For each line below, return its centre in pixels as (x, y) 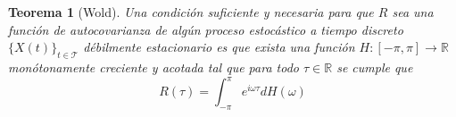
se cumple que (375, 67)
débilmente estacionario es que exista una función (219, 47)
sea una (413, 12)
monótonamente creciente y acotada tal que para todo (153, 67)
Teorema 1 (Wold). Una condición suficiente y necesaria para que (191, 12)
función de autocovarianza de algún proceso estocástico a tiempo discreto (206, 29)
